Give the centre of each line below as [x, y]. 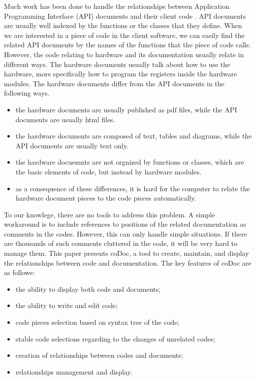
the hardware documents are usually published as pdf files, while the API [126, 109]
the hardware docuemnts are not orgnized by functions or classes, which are [130, 162]
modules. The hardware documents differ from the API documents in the [114, 83]
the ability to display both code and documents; [88, 289]
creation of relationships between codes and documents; [99, 355]
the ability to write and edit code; [67, 305]
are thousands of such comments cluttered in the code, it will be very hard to [121, 243]
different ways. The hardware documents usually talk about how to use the [117, 64]
